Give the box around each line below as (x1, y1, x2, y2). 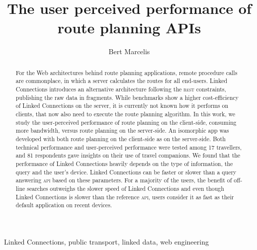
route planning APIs (57, 17, 201, 38)
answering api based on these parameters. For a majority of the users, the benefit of (15, 176, 232, 184)
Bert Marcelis (108, 46, 150, 57)
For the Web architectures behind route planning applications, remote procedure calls (15, 68, 238, 77)
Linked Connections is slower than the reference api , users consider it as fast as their (15, 192, 234, 201)
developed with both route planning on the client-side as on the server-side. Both (15, 134, 226, 143)
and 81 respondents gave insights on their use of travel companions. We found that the (15, 151, 241, 160)
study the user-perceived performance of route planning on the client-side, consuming (15, 118, 237, 126)
